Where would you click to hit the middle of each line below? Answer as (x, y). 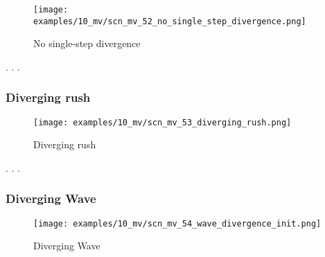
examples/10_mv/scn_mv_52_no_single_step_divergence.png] (170, 21)
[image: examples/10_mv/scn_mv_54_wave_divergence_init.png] (177, 223)
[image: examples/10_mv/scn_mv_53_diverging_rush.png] (162, 122)
